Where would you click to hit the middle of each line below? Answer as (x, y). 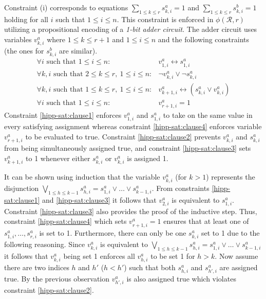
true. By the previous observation (57, 278)
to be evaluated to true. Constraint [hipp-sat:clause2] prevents (123, 136)
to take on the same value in (208, 115)
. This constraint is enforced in (165, 19)
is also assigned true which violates (181, 278)
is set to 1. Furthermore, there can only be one (113, 232)
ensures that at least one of (206, 221)
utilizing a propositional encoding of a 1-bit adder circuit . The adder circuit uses (131, 29)
